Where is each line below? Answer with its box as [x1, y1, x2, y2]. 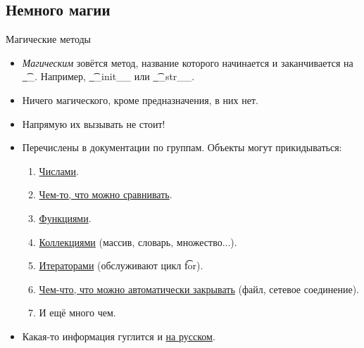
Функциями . [39, 210, 92, 225]
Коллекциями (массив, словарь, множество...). [39, 234, 237, 249]
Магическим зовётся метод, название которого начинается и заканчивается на [22, 55, 353, 70]
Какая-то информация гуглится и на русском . [22, 328, 215, 343]
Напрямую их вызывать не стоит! [22, 116, 165, 131]
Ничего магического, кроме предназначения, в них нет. [22, 92, 258, 107]
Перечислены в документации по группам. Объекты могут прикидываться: [22, 140, 342, 155]
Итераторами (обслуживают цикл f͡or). [39, 258, 203, 273]
